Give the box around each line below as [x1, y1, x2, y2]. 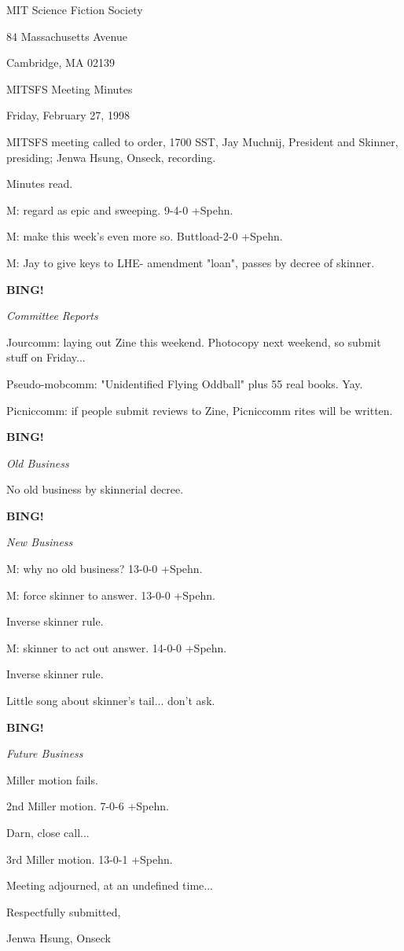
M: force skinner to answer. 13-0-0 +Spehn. [6, 586, 215, 603]
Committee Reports [6, 307, 98, 324]
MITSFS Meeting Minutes [6, 80, 133, 97]
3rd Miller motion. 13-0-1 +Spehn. [6, 850, 173, 867]
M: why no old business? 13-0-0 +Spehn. [6, 560, 203, 577]
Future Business [6, 745, 83, 762]
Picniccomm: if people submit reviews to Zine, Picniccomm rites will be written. [6, 402, 393, 418]
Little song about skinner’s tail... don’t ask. [6, 692, 215, 709]
